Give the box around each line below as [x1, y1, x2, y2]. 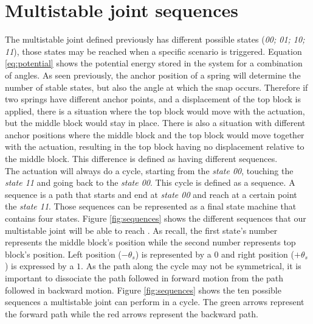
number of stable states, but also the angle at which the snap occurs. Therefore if [5, 80, 308, 93]
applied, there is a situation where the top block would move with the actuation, [5, 104, 305, 117]
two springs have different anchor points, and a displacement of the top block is [5, 93, 301, 105]
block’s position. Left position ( [5, 247, 122, 260]
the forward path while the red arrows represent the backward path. [5, 307, 258, 320]
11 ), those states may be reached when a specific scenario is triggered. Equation [5, 44, 302, 57]
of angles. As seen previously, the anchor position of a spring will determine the [5, 68, 301, 81]
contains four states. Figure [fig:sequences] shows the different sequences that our [5, 212, 306, 225]
